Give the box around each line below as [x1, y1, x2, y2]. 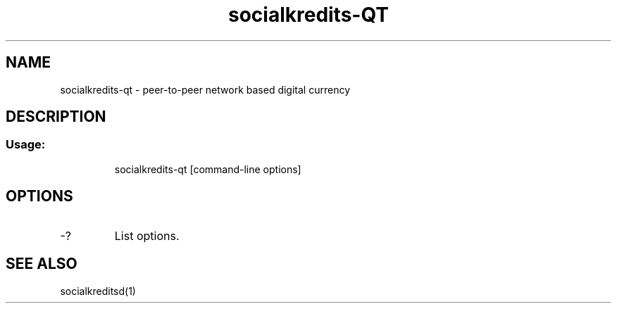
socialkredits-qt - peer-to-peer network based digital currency [60, 83, 351, 96]
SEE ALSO [6, 255, 77, 273]
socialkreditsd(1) [60, 284, 136, 297]
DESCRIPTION [6, 108, 106, 126]
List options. [114, 228, 180, 243]
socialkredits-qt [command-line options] [114, 163, 301, 175]
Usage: [6, 137, 46, 152]
